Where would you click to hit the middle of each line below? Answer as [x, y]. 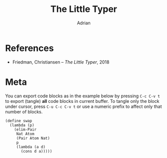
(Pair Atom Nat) [33, 138]
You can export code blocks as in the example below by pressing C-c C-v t [83, 96]
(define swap [19, 121]
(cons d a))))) [36, 151]
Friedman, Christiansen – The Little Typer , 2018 [61, 62]
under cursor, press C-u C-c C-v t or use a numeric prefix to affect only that [83, 106]
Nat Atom [25, 134]
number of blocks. [24, 112]
